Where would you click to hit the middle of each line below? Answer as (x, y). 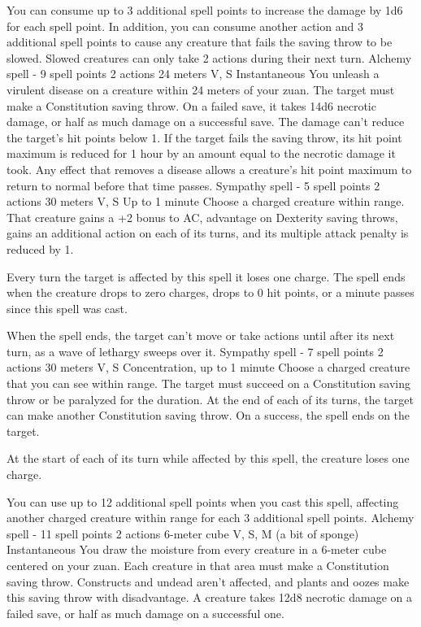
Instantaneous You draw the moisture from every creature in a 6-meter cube (197, 549)
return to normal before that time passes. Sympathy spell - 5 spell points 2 (193, 185)
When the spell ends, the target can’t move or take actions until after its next (201, 335)
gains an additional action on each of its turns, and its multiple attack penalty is (208, 233)
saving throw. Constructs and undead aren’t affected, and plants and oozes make (208, 581)
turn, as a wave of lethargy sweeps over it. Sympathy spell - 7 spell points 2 (195, 351)
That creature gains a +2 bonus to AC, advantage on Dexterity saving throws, (202, 217)
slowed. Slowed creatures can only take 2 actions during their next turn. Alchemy (209, 57)
